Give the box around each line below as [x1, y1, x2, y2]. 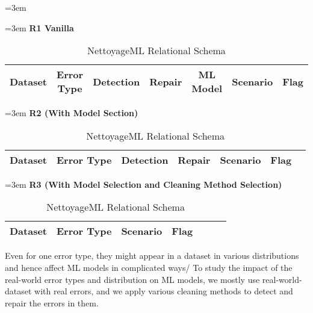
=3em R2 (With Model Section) [5, 107, 138, 119]
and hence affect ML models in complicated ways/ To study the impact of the [5, 261, 293, 273]
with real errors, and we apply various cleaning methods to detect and [34, 285, 293, 297]
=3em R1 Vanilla [5, 21, 74, 34]
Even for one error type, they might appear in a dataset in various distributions [5, 249, 299, 262]
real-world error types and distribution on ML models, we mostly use [5, 273, 260, 285]
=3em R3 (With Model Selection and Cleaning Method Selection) [5, 178, 282, 190]
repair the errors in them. [5, 296, 99, 309]
